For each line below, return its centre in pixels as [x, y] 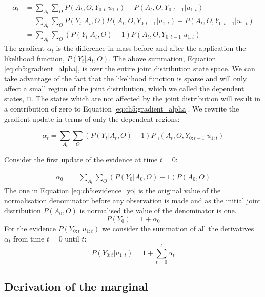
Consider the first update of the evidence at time [81, 160]
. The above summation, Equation [162, 58]
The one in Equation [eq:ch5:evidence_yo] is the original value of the [113, 190]
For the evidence [30, 228]
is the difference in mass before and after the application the [151, 48]
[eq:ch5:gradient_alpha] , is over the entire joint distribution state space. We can [130, 68]
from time [29, 238]
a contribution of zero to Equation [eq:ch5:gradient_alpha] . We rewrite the [122, 108]
